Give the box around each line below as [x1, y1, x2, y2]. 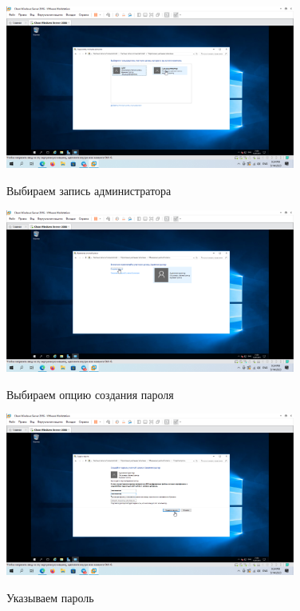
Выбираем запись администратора [6, 182, 172, 198]
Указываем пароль [6, 589, 94, 606]
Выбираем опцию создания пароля [6, 385, 174, 402]
